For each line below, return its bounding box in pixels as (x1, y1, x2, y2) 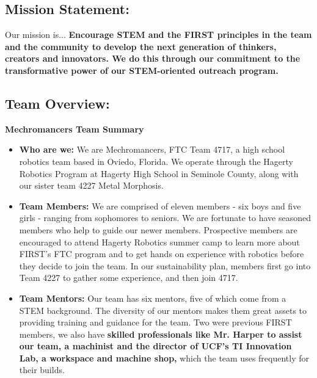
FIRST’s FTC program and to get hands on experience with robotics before (19, 247, 304, 260)
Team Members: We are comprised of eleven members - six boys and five (19, 199, 301, 212)
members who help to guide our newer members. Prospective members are (19, 223, 297, 236)
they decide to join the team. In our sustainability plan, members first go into (19, 259, 311, 272)
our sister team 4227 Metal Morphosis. (19, 179, 164, 192)
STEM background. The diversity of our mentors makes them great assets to (19, 303, 307, 316)
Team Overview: (5, 93, 110, 112)
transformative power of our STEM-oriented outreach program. (5, 64, 279, 76)
